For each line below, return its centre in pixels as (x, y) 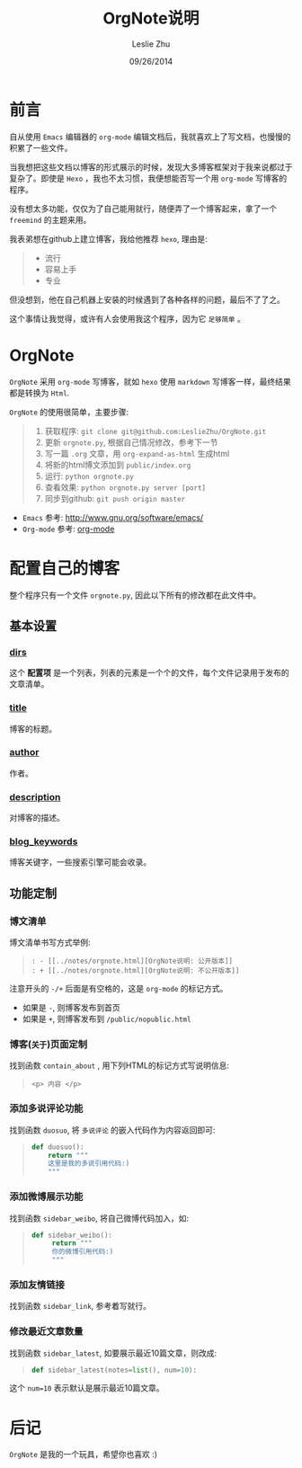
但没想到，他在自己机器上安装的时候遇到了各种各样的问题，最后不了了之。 (147, 299)
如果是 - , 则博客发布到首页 (71, 1008)
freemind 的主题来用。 (50, 219)
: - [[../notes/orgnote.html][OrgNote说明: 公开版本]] (132, 961)
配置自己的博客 (65, 568)
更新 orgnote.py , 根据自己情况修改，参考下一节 (131, 442)
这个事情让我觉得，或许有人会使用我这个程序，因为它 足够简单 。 (127, 318)
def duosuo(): (58, 1147)
